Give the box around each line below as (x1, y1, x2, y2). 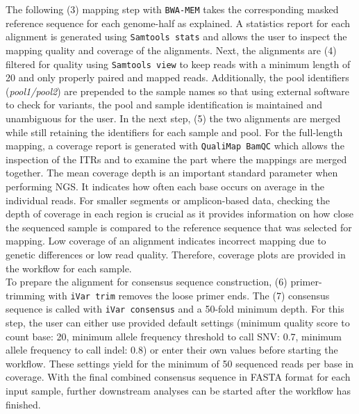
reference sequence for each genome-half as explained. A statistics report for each (6, 15, 351, 30)
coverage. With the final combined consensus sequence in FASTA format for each (6, 370, 351, 384)
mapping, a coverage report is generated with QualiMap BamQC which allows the (6, 138, 344, 153)
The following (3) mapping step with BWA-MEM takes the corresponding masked (6, 2, 339, 16)
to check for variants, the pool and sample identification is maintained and (6, 97, 323, 112)
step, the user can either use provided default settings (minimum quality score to (6, 315, 350, 330)
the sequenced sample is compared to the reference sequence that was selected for (6, 220, 352, 234)
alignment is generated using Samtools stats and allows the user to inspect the (6, 29, 347, 44)
